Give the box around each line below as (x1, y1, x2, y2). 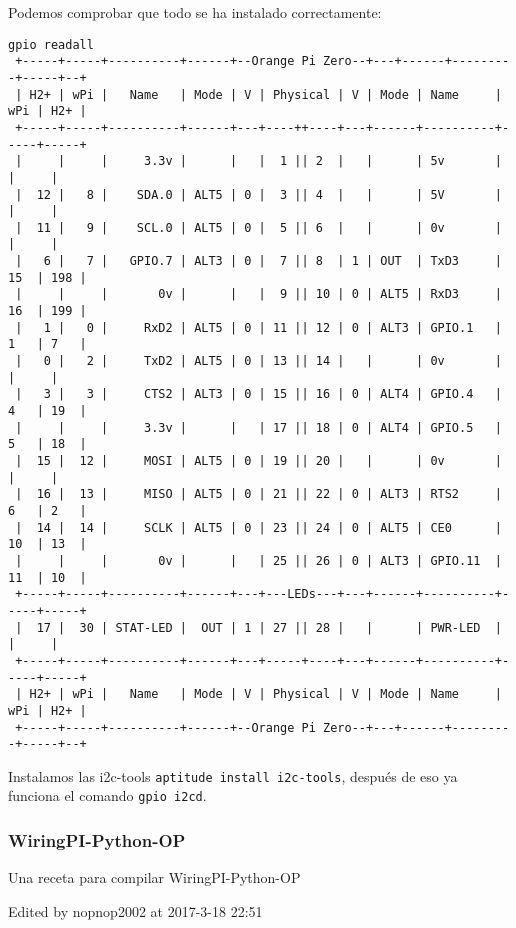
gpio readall (8, 37, 94, 52)
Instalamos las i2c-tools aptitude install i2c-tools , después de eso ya (8, 765, 458, 786)
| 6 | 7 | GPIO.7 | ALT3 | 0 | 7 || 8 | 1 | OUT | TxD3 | (15, 254, 502, 269)
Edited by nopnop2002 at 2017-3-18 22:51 (8, 900, 263, 921)
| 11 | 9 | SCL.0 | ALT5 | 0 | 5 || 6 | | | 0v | (15, 220, 502, 235)
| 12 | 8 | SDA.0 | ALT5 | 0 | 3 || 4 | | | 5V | (15, 187, 502, 202)
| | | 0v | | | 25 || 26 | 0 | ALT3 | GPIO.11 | (15, 553, 502, 568)
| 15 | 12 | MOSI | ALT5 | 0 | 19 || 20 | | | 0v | (15, 454, 502, 468)
